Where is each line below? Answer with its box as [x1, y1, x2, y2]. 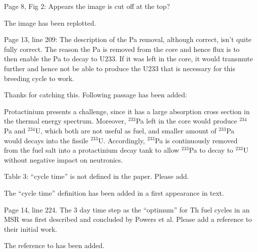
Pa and [4, 125, 26, 135]
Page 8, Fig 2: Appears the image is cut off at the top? [4, 1, 170, 11]
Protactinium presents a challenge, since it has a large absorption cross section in [4, 106, 250, 116]
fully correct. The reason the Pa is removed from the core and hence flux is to [4, 43, 240, 54]
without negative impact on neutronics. [4, 154, 123, 165]
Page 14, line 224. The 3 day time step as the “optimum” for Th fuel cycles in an [4, 204, 250, 214]
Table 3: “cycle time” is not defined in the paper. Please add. [4, 171, 189, 181]
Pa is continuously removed [155, 135, 238, 145]
